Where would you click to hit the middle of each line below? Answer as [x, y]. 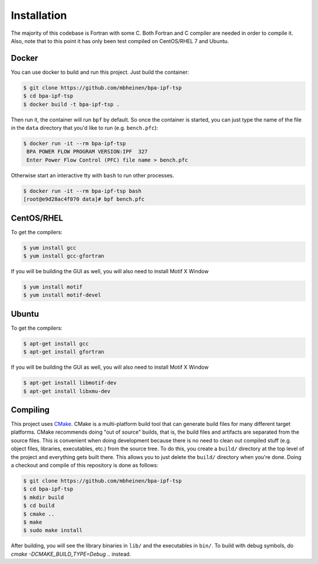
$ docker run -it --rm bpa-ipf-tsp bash [82, 191]
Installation [39, 15]
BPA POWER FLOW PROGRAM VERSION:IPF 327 [87, 152]
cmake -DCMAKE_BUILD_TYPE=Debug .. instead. [71, 554]
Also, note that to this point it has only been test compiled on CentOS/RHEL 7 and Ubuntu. [120, 41]
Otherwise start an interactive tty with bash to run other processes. [92, 175]
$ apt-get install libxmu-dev [67, 391]
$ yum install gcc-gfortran [64, 256]
